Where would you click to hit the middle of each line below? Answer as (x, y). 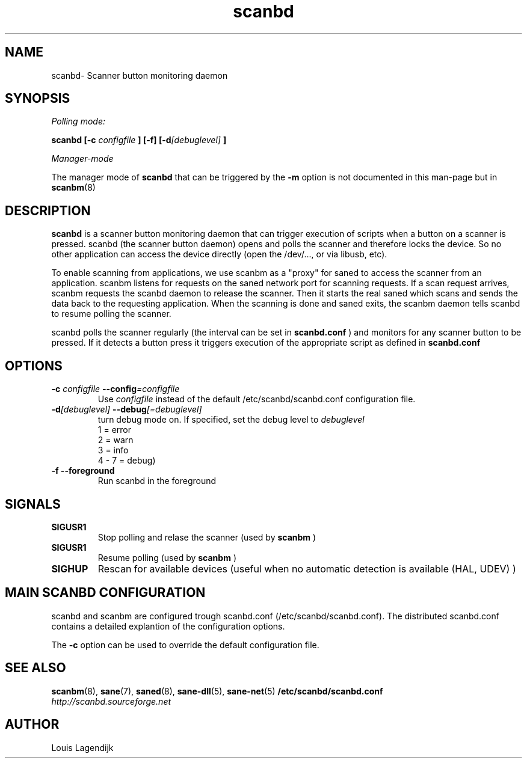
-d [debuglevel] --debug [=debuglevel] (127, 409)
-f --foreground (83, 471)
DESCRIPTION (48, 210)
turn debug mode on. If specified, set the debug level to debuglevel (231, 420)
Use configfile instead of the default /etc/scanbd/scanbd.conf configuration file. (257, 399)
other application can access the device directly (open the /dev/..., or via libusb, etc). (219, 254)
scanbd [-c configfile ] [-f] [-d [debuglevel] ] (139, 140)
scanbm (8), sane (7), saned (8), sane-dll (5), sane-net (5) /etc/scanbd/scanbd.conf (217, 691)
